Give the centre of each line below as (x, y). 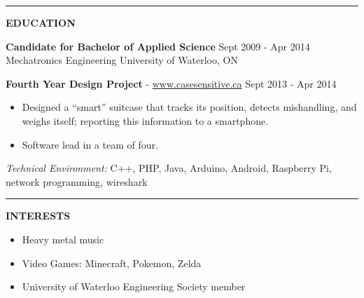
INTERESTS (38, 216)
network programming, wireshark (77, 181)
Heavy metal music (63, 239)
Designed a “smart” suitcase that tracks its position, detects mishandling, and (189, 107)
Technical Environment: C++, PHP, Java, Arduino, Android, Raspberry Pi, (169, 168)
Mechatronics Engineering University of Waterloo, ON (122, 60)
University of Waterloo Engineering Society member (134, 286)
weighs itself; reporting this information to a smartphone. (145, 120)
